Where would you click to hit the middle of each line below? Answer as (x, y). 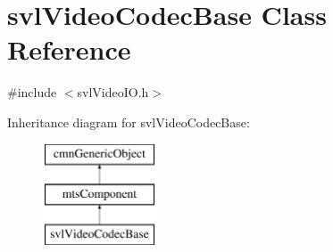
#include (32, 92)
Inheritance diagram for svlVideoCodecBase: (129, 122)
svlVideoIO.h (113, 92)
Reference (69, 49)
